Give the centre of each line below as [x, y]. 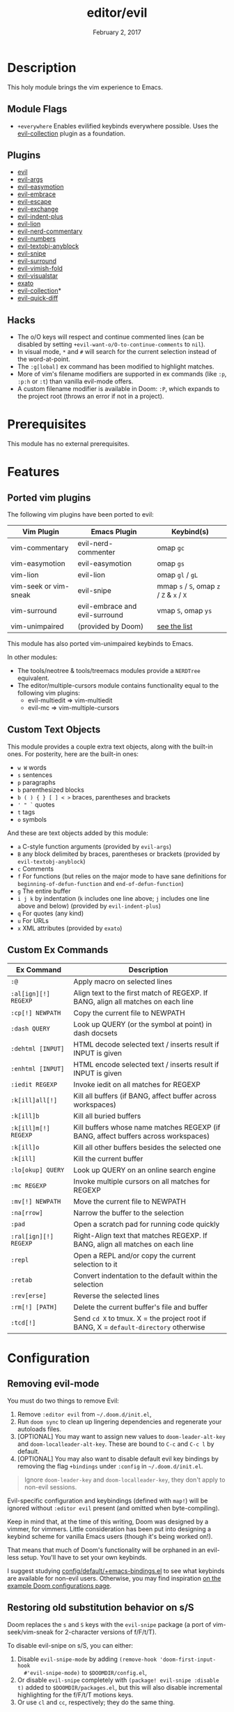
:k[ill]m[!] [31, 1128]
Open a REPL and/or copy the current [135, 1255]
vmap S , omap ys [184, 611]
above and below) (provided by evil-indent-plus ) [89, 906]
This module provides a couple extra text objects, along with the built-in [110, 746]
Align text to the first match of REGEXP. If [141, 993]
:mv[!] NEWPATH [36, 1201]
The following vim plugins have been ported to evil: [81, 515]
